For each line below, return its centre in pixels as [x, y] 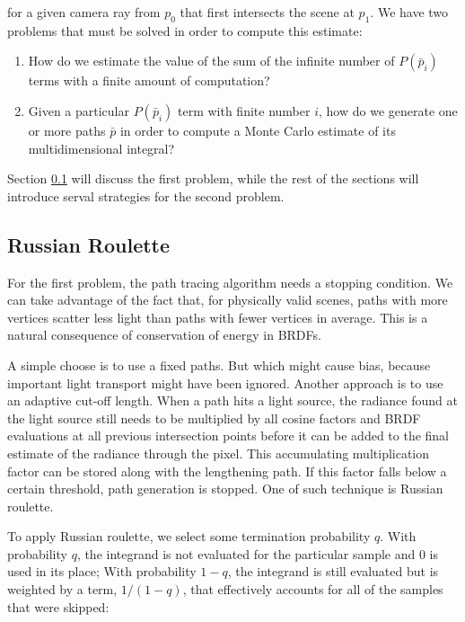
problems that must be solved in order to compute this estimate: [185, 30]
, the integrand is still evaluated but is [333, 571]
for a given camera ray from [84, 12]
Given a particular [79, 110]
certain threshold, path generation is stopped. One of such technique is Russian [225, 489]
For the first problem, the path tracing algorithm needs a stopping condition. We [230, 282]
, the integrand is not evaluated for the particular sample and [246, 553]
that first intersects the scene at [267, 12]
